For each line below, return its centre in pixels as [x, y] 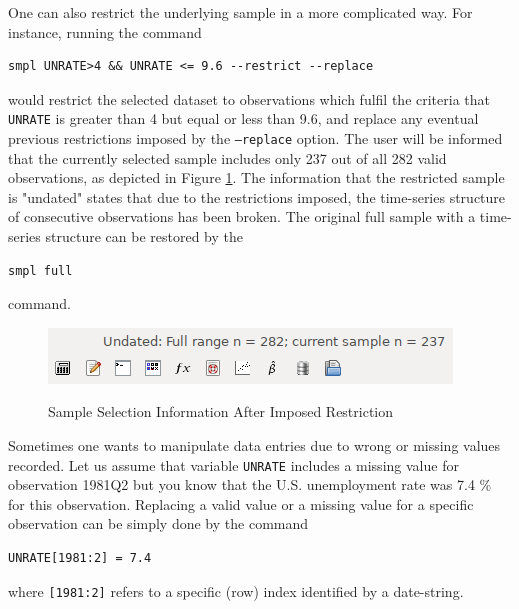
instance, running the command [105, 31]
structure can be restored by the [144, 236]
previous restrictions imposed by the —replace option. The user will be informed [255, 138]
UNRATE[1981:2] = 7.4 [80, 558]
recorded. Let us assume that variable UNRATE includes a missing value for [233, 464]
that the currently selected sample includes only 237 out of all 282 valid [227, 157]
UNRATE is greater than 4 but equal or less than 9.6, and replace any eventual [243, 118]
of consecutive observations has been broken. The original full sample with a [242, 216]
